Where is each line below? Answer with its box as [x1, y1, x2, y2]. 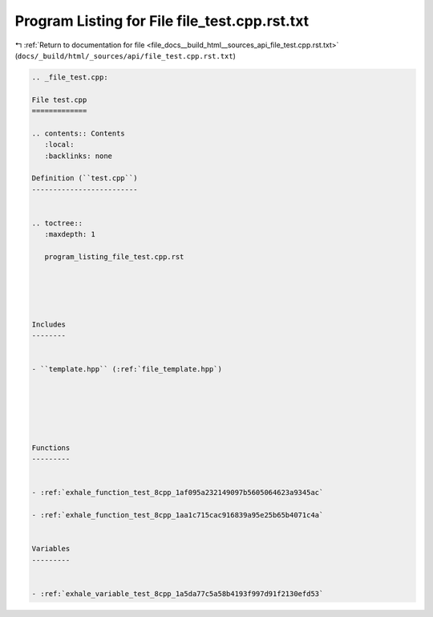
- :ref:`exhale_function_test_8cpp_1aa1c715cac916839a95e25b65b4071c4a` [31, 510, 324, 520]
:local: [44, 140, 75, 149]
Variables [31, 544, 71, 554]
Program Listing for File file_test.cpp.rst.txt [14, 12, 310, 30]
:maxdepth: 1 [44, 229, 96, 239]
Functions [31, 443, 71, 453]
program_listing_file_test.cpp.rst [44, 253, 184, 262]
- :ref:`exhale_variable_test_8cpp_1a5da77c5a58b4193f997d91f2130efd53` [31, 589, 324, 598]
